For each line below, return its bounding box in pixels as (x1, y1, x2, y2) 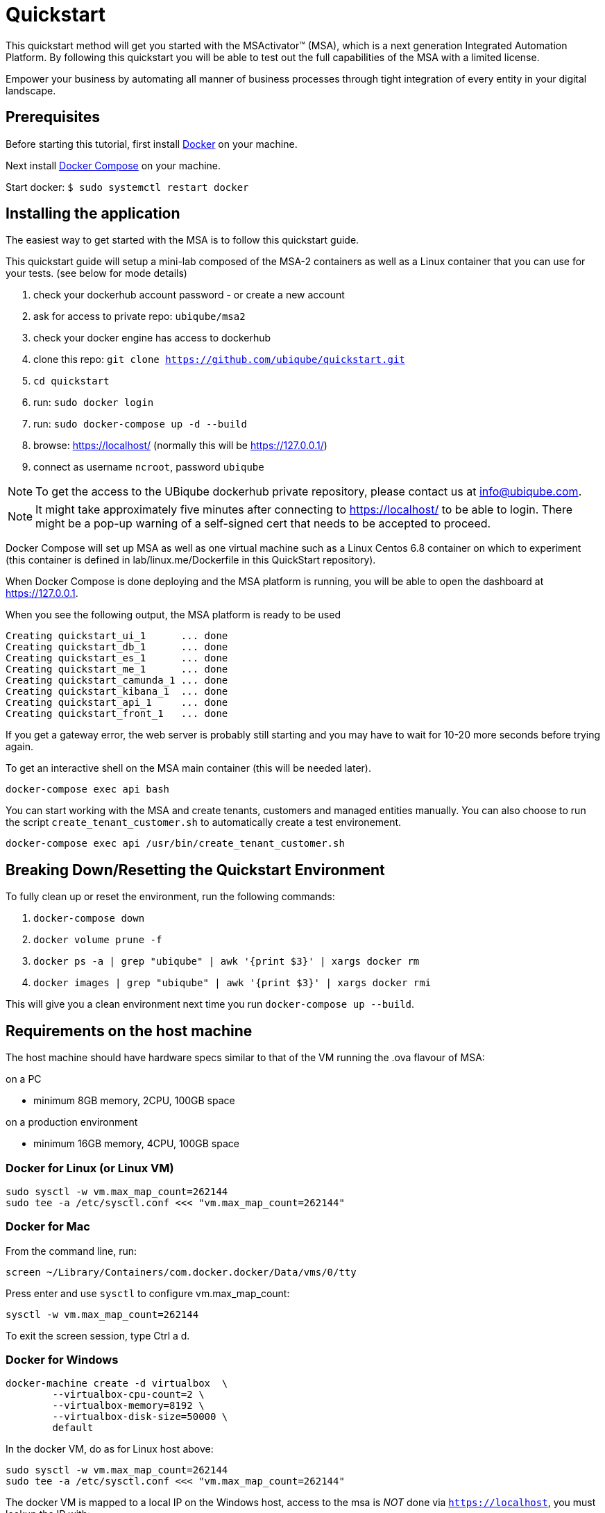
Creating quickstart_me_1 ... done (6, 663, 228, 675)
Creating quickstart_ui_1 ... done (6, 630, 228, 642)
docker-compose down (33, 913, 145, 924)
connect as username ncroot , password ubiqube (33, 461, 264, 473)
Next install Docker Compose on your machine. (6, 159, 221, 171)
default (52, 1422, 94, 1434)
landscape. (6, 84, 56, 96)
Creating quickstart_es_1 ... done (6, 652, 228, 664)
